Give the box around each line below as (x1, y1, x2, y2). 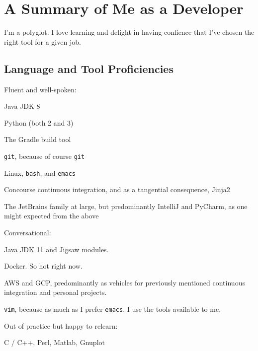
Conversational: (4, 227, 51, 237)
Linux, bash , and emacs (4, 167, 76, 178)
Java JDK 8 (4, 101, 40, 111)
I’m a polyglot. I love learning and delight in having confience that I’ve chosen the (4, 27, 255, 37)
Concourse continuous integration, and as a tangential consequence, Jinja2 (4, 184, 230, 195)
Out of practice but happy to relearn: (4, 320, 118, 331)
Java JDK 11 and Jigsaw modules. (4, 244, 109, 254)
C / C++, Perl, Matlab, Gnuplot (4, 337, 105, 348)
